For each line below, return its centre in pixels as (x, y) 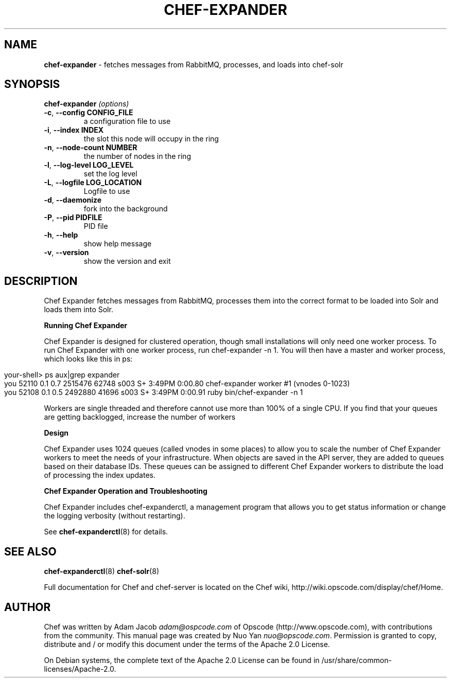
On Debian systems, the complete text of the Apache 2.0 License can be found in (182, 660)
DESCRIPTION (41, 281)
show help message (118, 244)
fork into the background (126, 209)
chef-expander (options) (86, 104)
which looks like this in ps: (88, 359)
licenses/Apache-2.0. (80, 669)
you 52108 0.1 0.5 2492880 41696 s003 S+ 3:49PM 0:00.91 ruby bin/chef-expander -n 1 (154, 392)
